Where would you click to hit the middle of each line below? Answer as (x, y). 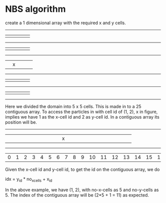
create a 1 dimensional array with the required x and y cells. (65, 23)
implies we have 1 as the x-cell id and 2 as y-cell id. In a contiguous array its (82, 117)
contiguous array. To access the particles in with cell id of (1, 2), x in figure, (82, 112)
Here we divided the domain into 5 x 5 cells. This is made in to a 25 (73, 106)
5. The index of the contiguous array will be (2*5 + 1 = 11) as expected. (77, 195)
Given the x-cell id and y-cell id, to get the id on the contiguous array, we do (83, 169)
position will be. (21, 122)
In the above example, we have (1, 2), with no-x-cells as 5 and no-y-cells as (82, 190)
